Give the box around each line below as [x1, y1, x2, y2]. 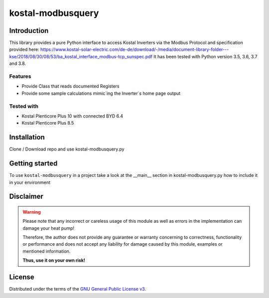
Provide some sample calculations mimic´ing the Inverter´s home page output [21, 90, 181, 96]
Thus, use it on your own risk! [22, 257, 86, 264]
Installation [9, 133, 45, 142]
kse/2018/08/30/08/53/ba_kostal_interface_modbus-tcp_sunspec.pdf [9, 53, 153, 59]
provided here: [9, 46, 39, 52]
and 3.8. [9, 60, 26, 67]
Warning [22, 209, 41, 215]
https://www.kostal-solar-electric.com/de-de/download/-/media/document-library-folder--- [40, 46, 229, 52]
